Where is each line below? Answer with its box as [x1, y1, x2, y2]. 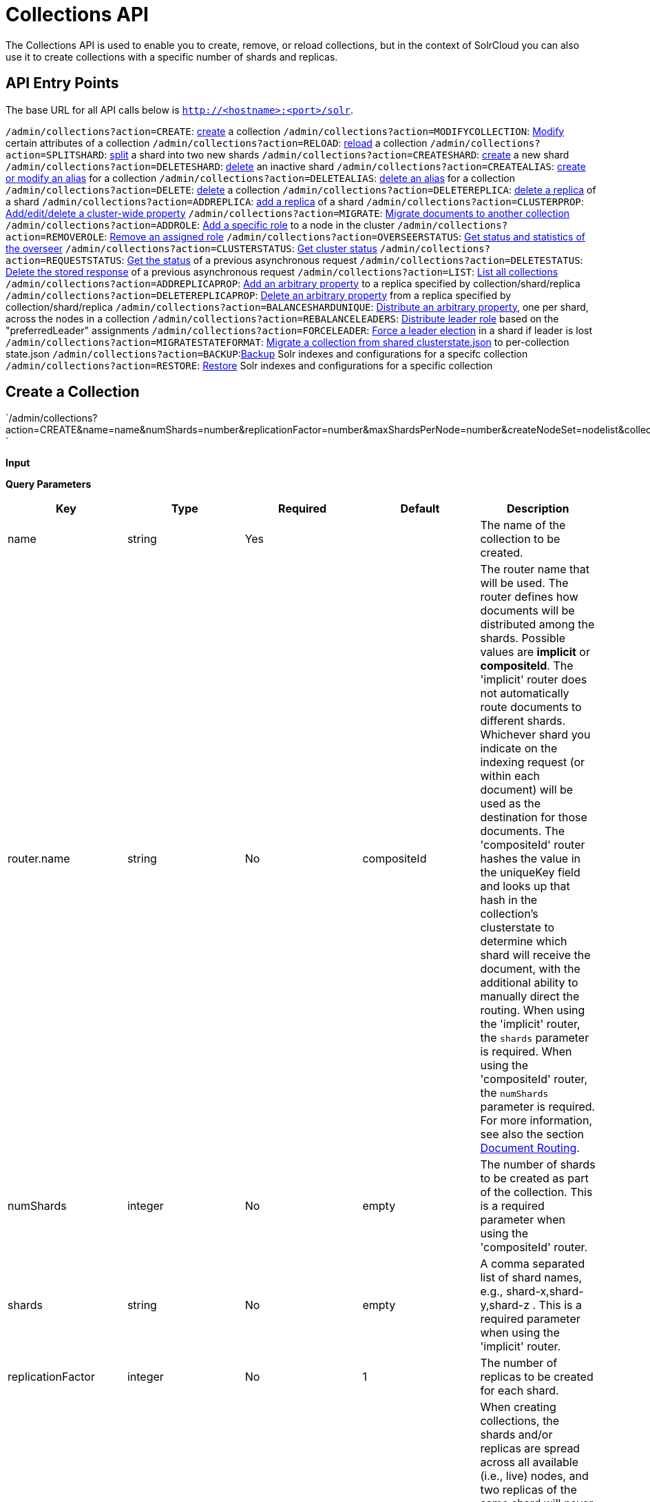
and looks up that [480, 879, 570, 894]
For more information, [480, 1113, 593, 1128]
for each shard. [480, 1383, 559, 1398]
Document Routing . [480, 1141, 580, 1155]
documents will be [480, 604, 575, 618]
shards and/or [480, 1428, 553, 1442]
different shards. [480, 714, 565, 728]
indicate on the [480, 741, 558, 756]
